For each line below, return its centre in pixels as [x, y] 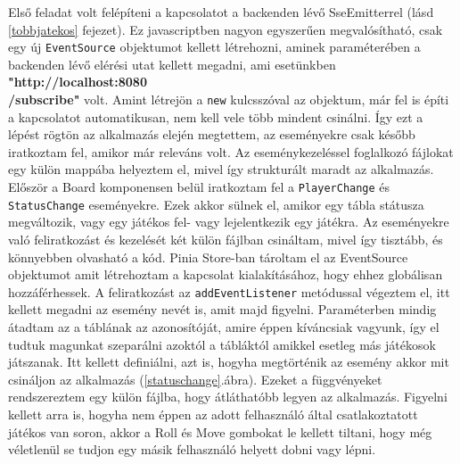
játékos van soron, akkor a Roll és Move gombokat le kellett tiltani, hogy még [220, 431]
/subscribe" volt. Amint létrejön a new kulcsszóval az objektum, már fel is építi [229, 99]
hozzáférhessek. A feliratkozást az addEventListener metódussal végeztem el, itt [229, 291]
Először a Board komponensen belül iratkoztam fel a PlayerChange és [199, 187]
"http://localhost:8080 [78, 82]
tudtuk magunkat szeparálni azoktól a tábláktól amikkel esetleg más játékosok [222, 344]
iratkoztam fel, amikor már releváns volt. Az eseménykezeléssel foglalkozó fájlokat [231, 151]
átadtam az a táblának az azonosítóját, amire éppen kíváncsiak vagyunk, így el [224, 327]
